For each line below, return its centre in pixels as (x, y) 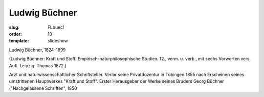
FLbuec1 (56, 27)
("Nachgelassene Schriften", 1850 (43, 88)
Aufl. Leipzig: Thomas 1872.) (38, 65)
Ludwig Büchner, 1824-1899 (37, 50)
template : (19, 41)
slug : (14, 27)
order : (15, 34)
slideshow (58, 41)
